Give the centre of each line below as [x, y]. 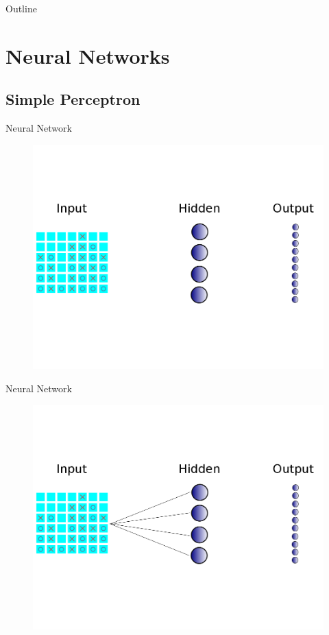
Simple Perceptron [73, 99]
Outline [21, 8]
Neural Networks [88, 55]
